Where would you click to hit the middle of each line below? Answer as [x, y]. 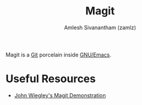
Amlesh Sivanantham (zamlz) [100, 27]
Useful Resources [51, 79]
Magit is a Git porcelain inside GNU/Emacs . [58, 54]
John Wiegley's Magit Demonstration [60, 95]
